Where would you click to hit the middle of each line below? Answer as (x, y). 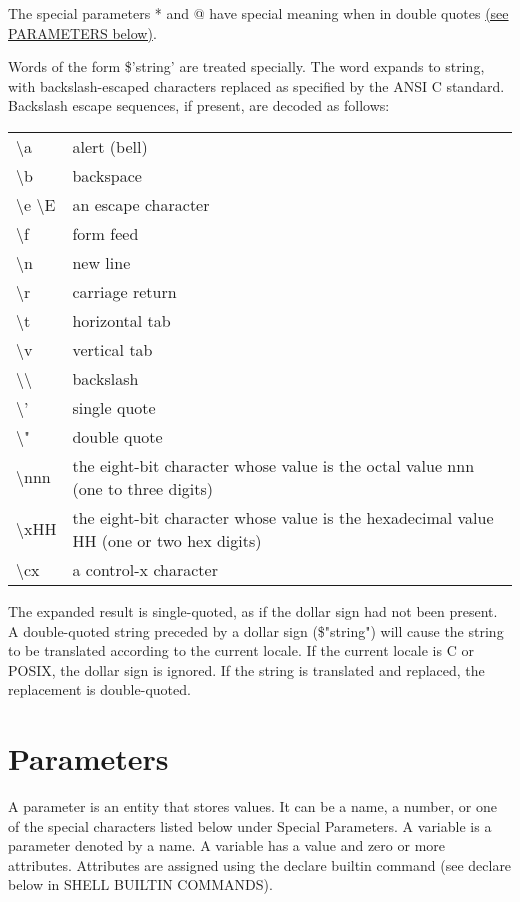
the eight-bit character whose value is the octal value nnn (273, 465)
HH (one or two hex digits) (167, 540)
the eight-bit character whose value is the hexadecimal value (283, 517)
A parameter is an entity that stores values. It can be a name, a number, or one (252, 806)
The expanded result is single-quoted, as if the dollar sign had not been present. (253, 610)
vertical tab (112, 349)
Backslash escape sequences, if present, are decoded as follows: (199, 105)
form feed (105, 233)
